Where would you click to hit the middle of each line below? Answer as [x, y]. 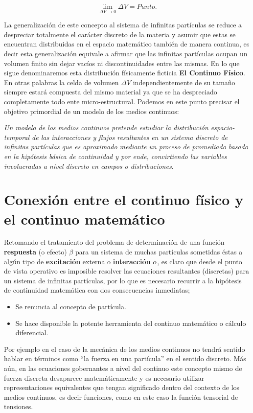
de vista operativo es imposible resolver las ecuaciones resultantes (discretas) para [127, 271]
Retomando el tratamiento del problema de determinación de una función [114, 242]
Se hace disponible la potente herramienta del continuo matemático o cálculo [131, 323]
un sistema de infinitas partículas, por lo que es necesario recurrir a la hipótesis [123, 280]
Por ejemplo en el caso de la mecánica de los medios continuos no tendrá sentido [125, 349]
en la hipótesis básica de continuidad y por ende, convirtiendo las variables [115, 156]
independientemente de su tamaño [184, 82]
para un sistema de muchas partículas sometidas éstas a [159, 252]
